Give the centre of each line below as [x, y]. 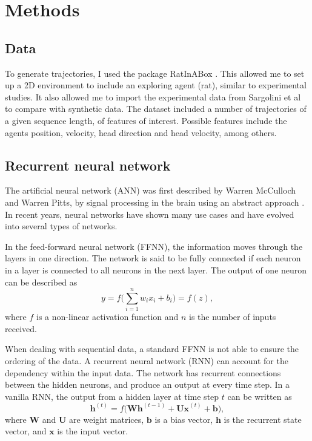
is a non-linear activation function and [108, 317]
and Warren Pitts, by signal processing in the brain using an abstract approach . [155, 202]
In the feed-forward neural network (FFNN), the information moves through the [154, 246]
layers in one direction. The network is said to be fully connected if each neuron [153, 258]
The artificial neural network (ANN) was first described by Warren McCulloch [151, 190]
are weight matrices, [107, 419]
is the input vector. [93, 431]
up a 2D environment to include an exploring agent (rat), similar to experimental [156, 85]
